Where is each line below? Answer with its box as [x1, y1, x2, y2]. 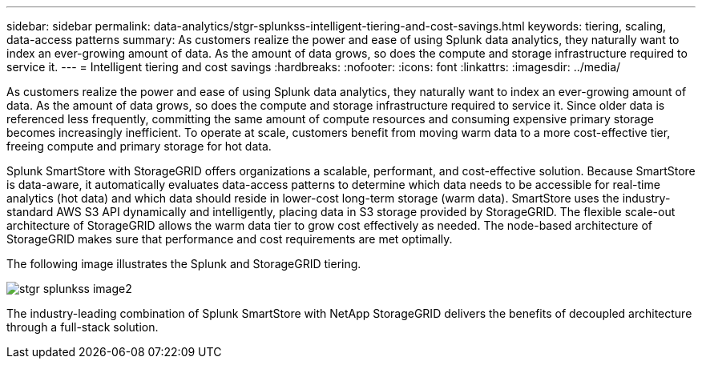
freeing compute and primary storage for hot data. [6, 139, 272, 153]
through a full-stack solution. [6, 320, 159, 334]
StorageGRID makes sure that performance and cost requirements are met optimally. [6, 232, 453, 246]
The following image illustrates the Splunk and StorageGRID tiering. [6, 257, 361, 271]
